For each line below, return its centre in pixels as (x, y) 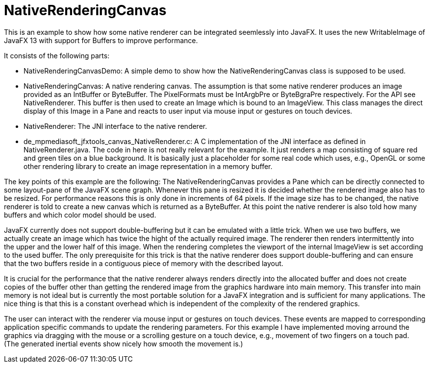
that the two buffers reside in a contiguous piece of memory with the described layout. (144, 263)
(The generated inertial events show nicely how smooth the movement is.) (124, 343)
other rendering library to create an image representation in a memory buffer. (148, 166)
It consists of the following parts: (57, 55)
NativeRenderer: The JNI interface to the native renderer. (115, 126)
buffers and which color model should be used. (80, 215)
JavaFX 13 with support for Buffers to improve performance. (101, 40)
